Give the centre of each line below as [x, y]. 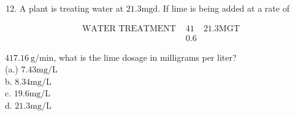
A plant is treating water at [71, 8]
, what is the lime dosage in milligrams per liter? [145, 57]
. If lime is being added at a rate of [224, 8]
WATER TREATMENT [129, 29]
